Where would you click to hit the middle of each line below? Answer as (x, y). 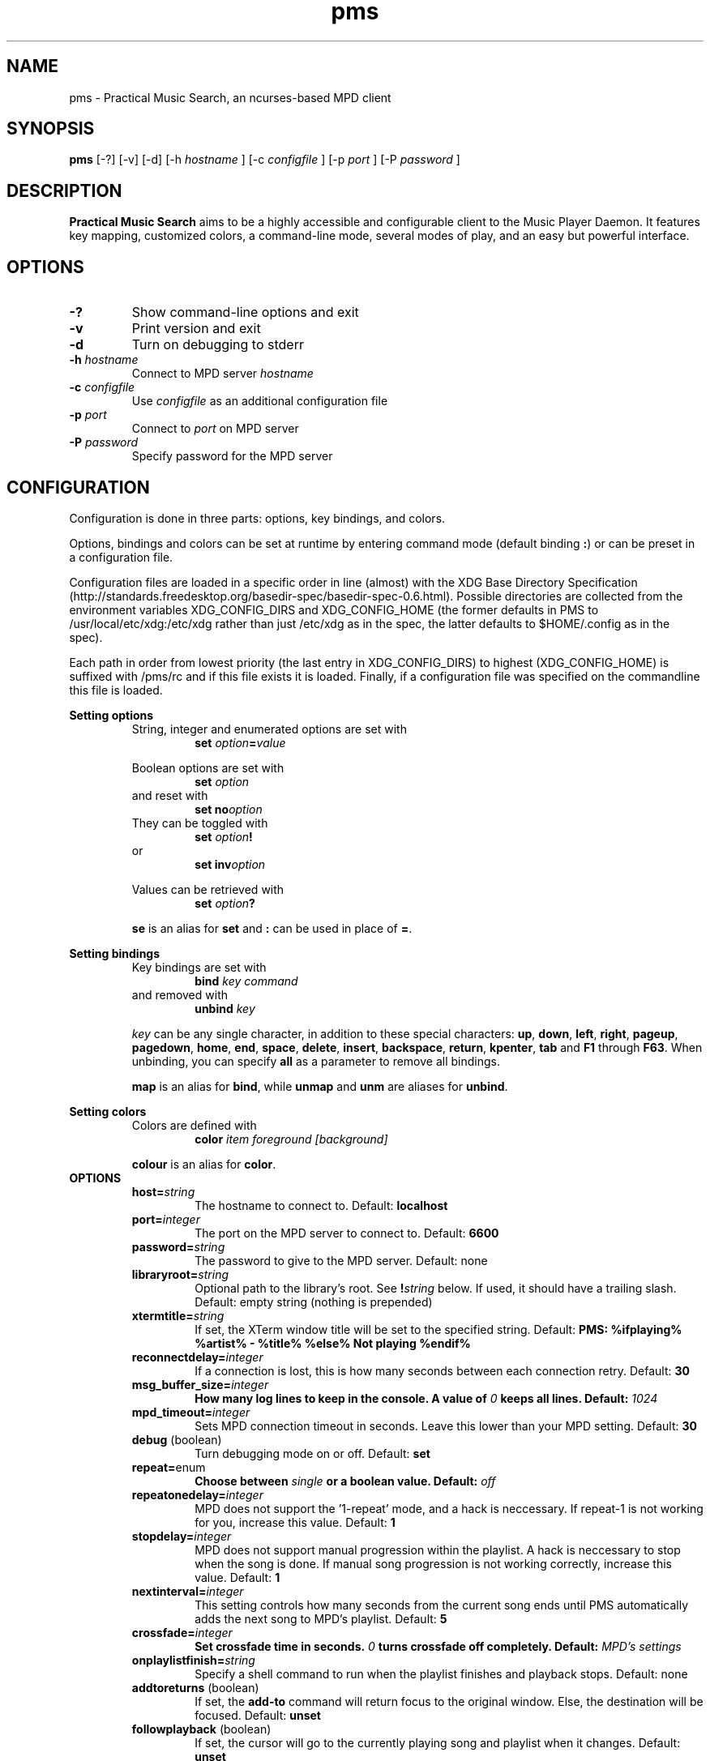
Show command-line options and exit (245, 312)
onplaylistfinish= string (193, 1660)
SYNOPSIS (51, 129)
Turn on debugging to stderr (218, 345)
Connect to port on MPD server (215, 429)
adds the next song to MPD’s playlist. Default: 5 (321, 1618)
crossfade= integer (182, 1632)
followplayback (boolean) (201, 1729)
